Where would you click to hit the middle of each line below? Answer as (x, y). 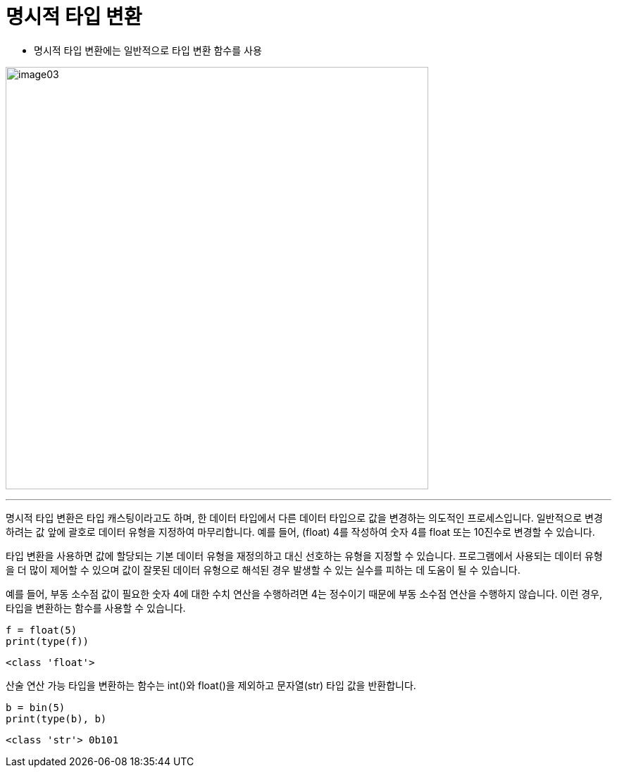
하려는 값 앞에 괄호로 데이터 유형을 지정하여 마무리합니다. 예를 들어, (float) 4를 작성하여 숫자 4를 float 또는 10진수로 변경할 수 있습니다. (300, 532)
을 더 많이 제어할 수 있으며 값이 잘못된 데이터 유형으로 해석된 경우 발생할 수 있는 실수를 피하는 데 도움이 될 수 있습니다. (263, 570)
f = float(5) (42, 630)
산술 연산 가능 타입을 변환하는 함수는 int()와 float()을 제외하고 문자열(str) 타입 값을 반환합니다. (211, 685)
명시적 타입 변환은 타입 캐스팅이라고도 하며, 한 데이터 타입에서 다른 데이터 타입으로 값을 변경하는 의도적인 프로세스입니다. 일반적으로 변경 (304, 517)
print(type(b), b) (56, 718)
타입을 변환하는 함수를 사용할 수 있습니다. (96, 608)
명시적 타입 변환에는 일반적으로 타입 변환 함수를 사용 (148, 50)
